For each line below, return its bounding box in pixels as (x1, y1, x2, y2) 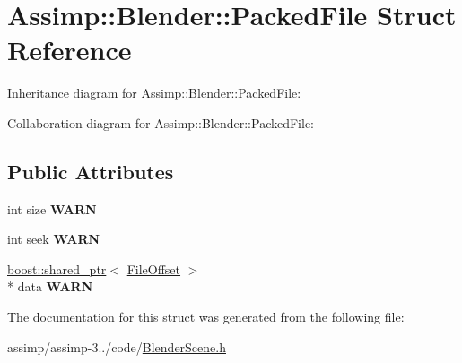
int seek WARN (7, 229, 100, 248)
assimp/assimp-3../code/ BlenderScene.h (7, 337, 226, 356)
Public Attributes (7, 157, 174, 185)
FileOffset (126, 259, 181, 278)
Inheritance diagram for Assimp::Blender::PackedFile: (7, 83, 301, 102)
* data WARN (7, 277, 93, 296)
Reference (7, 31, 132, 68)
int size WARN (7, 199, 97, 218)
